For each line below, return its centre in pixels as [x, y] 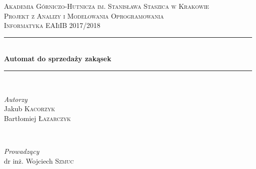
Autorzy [16, 99]
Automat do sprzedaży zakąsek [58, 59]
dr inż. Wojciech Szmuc [39, 160]
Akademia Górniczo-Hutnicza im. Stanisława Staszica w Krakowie [107, 6]
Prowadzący [22, 151]
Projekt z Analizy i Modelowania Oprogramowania [84, 15]
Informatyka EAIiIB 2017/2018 [52, 25]
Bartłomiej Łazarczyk [37, 118]
